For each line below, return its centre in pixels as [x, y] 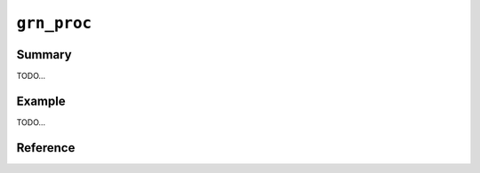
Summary [44, 55]
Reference [46, 148]
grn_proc [54, 23]
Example [41, 101]
